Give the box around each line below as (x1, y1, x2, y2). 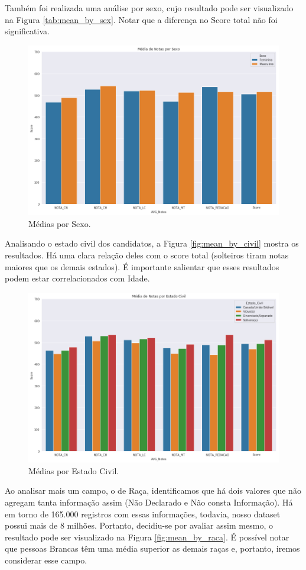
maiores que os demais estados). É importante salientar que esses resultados (5, 260, 279, 273)
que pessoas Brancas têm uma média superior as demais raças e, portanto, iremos (5, 542, 300, 555)
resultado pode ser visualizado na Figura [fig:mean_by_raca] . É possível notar (5, 530, 289, 543)
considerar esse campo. (5, 553, 87, 566)
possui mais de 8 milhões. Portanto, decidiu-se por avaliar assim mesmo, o (5, 519, 273, 532)
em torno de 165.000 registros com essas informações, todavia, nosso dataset (5, 507, 281, 520)
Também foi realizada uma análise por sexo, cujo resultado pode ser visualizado (5, 2, 294, 14)
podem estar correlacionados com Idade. (5, 272, 150, 284)
